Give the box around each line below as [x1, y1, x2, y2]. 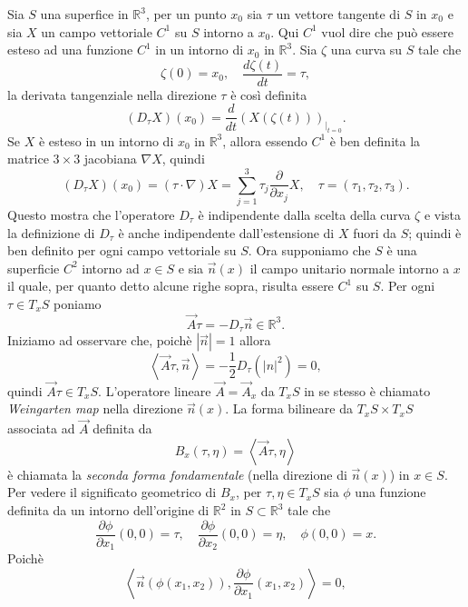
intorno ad [82, 258, 140, 277]
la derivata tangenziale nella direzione [7, 85, 217, 104]
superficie [7, 258, 60, 277]
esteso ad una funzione [7, 40, 133, 59]
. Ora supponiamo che [248, 241, 371, 260]
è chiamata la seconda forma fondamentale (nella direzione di [7, 464, 347, 483]
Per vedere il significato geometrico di [7, 483, 217, 502]
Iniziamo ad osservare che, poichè [7, 331, 192, 350]
